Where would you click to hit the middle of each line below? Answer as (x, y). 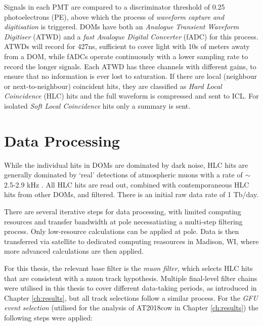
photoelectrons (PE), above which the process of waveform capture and (114, 16)
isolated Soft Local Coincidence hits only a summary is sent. (97, 105)
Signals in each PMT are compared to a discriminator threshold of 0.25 (115, 7)
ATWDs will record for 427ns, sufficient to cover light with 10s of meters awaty (127, 46)
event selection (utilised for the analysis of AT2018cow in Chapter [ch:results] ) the (131, 308)
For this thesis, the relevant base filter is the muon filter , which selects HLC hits (128, 268)
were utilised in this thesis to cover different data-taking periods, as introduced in (130, 288)
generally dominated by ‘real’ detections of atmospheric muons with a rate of (123, 175)
